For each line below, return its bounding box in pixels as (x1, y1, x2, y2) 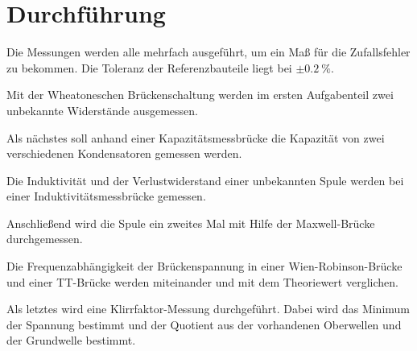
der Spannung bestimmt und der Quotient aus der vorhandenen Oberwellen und (6, 316, 402, 332)
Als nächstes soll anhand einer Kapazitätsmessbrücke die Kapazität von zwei (6, 129, 385, 146)
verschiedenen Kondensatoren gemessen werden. (6, 145, 242, 162)
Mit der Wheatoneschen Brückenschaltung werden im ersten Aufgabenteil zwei (6, 86, 394, 103)
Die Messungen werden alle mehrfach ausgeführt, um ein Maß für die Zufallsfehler (6, 43, 411, 60)
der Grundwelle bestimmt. (6, 332, 136, 349)
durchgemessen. (6, 230, 83, 247)
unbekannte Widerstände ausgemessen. (6, 101, 198, 118)
